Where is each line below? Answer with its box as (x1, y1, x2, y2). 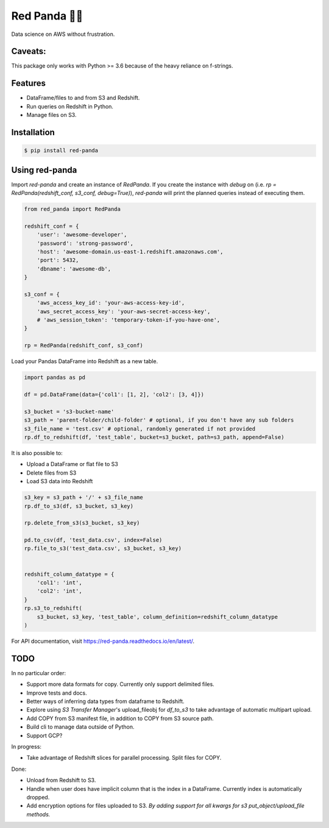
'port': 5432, (37, 257, 79, 264)
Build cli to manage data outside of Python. (26, 723, 135, 731)
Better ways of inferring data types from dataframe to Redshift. (26, 698, 185, 705)
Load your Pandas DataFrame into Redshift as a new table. (11, 358, 158, 365)
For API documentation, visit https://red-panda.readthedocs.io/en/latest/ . (11, 637, 195, 645)
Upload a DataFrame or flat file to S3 (26, 461, 118, 468)
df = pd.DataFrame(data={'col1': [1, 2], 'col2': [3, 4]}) (24, 391, 204, 398)
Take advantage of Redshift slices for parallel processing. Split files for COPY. (26, 754, 222, 762)
